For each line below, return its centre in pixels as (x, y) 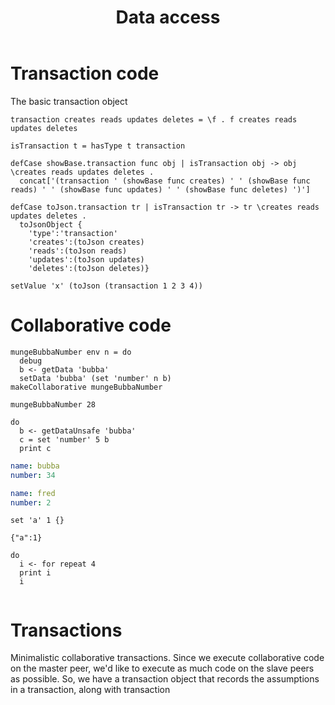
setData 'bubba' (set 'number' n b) (95, 378)
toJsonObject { (51, 224)
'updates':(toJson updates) (86, 259)
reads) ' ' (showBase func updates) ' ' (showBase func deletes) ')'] (160, 189)
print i (35, 573)
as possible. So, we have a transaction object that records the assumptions (165, 679)
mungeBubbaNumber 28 (53, 404)
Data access (168, 17)
